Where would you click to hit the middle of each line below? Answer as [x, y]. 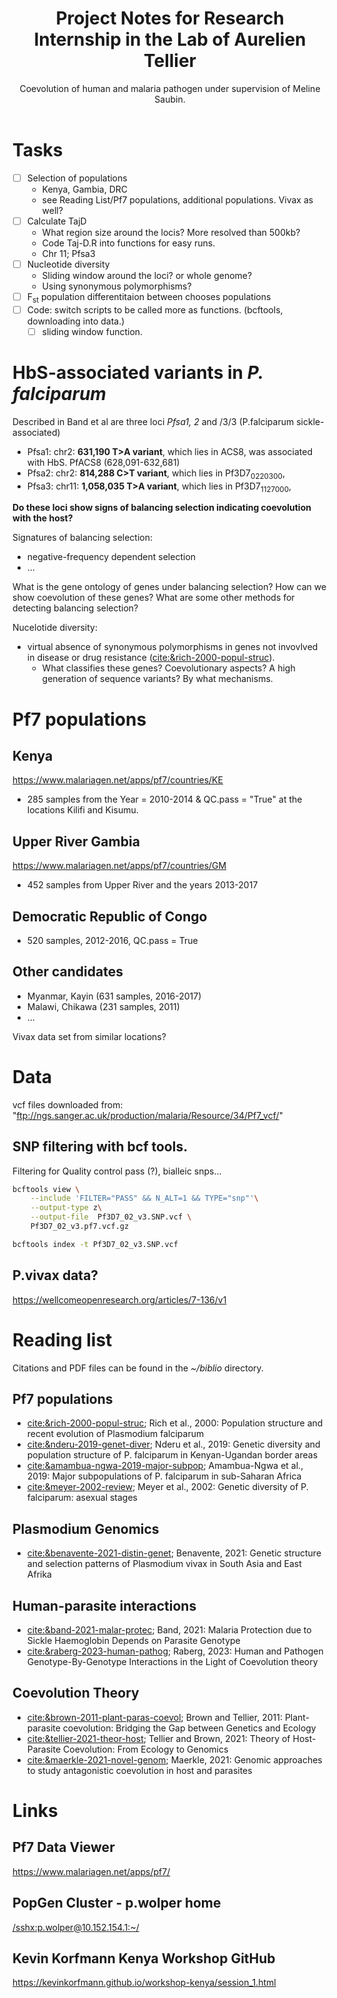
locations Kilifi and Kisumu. [82, 810]
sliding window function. [92, 331]
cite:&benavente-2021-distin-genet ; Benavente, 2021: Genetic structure [174, 1553]
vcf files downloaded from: [68, 1104]
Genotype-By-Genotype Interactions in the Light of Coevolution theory [172, 1661]
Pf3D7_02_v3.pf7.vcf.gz [80, 1227]
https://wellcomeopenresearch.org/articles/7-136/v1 [119, 1299]
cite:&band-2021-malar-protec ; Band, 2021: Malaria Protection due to [169, 1629]
